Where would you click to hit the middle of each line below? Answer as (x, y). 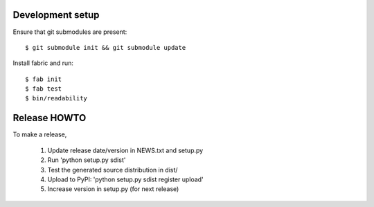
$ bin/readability (56, 98)
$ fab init (44, 79)
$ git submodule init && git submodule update (106, 47)
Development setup (56, 15)
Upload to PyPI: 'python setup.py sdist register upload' (125, 179)
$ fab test (44, 89)
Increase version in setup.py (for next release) (113, 189)
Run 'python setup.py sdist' (87, 160)
